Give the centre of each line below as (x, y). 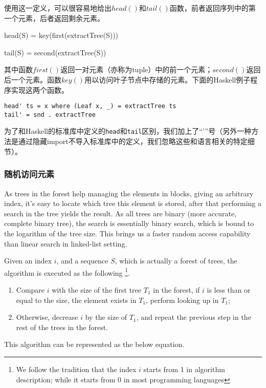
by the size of (106, 317)
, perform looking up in (182, 300)
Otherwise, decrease (47, 317)
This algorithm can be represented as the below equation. (94, 344)
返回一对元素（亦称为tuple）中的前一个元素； (137, 69)
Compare (30, 289)
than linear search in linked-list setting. (66, 243)
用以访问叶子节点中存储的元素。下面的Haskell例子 (168, 79)
